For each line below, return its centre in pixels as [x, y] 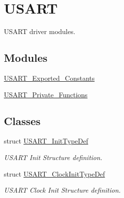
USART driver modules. [40, 31]
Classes [22, 120]
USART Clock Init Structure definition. [62, 190]
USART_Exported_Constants [49, 78]
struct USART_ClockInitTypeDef [54, 173]
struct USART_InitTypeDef [46, 141]
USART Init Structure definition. [53, 157]
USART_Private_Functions [46, 94]
